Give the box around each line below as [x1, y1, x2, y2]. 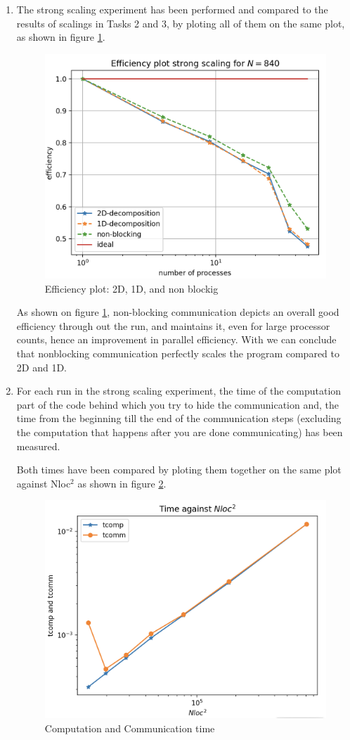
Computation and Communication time [44, 720, 215, 735]
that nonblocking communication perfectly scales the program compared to [16, 346, 339, 361]
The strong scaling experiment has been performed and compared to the [16, 2, 328, 16]
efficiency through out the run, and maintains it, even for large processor [16, 318, 330, 333]
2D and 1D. [16, 359, 67, 374]
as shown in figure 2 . [77, 476, 167, 490]
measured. [16, 438, 60, 453]
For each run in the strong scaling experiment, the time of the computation [16, 383, 342, 398]
